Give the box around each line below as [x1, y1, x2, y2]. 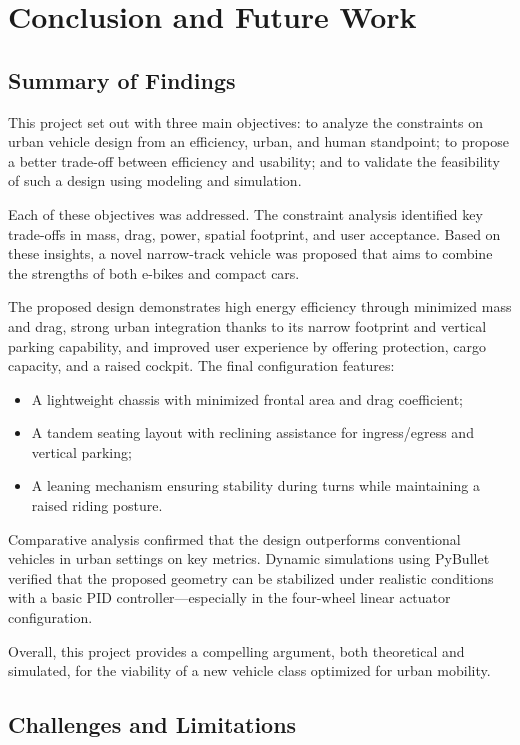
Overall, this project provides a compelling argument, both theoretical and [8, 640, 465, 661]
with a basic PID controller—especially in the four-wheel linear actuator [8, 587, 451, 608]
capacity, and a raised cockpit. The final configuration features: [8, 355, 395, 376]
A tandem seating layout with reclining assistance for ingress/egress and [31, 422, 474, 443]
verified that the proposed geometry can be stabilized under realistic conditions [8, 567, 494, 588]
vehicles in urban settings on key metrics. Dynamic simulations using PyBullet [8, 548, 490, 569]
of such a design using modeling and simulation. [8, 170, 302, 191]
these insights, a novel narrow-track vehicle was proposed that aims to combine [8, 243, 493, 264]
